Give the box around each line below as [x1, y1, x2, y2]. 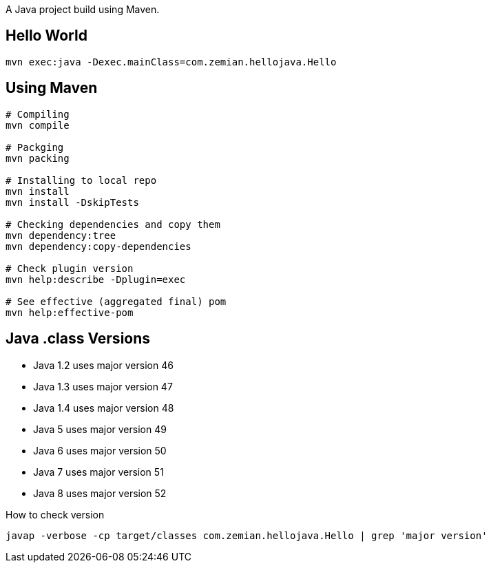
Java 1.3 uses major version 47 [33, 380, 173, 392]
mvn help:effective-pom [6, 306, 134, 318]
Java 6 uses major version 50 [33, 444, 167, 456]
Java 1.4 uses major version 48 [33, 401, 174, 414]
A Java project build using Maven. [6, 3, 160, 15]
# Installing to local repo [6, 174, 157, 186]
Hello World [6, 27, 87, 45]
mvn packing [6, 152, 70, 164]
